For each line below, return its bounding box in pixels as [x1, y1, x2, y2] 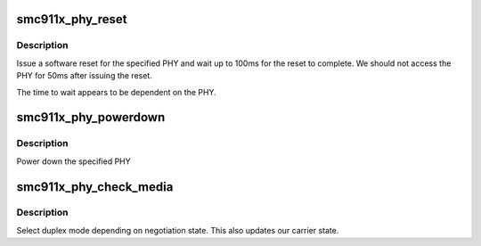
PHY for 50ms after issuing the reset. [16, 70, 153, 81]
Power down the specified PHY [16, 156, 131, 167]
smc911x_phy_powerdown [16, 110, 166, 125]
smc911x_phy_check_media [16, 179, 174, 194]
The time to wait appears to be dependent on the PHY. [16, 86, 217, 97]
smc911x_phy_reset [16, 12, 128, 27]
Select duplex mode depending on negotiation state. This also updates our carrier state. [16, 225, 339, 235]
